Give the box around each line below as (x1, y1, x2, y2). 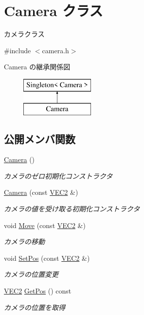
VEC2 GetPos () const (4, 286, 72, 296)
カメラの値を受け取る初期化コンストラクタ (4, 204, 140, 214)
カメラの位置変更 (4, 269, 58, 279)
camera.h (42, 45, 69, 55)
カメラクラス (4, 29, 45, 39)
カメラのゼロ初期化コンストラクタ (4, 170, 113, 181)
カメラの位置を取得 (4, 302, 65, 312)
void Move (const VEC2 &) (4, 220, 86, 230)
